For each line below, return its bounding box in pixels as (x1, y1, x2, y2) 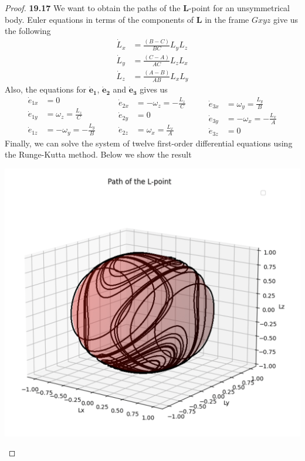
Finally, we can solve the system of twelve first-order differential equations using (5, 136, 293, 149)
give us (273, 13, 299, 25)
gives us (140, 83, 168, 95)
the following (5, 25, 51, 37)
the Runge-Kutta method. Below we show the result (5, 148, 192, 161)
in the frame (205, 13, 249, 25)
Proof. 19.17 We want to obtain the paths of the (5, 2, 181, 13)
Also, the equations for (5, 83, 87, 95)
